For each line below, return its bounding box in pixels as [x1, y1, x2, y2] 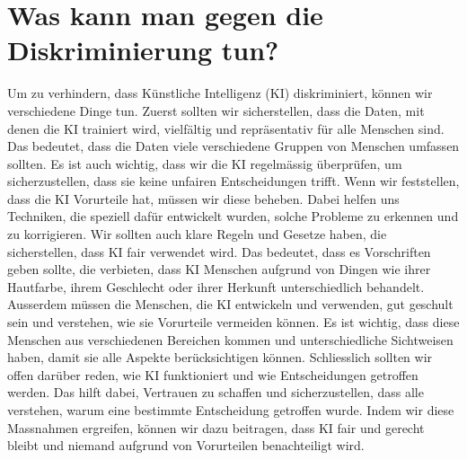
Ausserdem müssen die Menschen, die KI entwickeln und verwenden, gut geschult [7, 295, 454, 314]
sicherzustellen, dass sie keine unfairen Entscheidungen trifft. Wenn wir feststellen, [7, 172, 460, 190]
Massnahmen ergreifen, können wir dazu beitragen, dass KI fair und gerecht [7, 418, 425, 437]
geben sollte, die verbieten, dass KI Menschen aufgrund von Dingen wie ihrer [7, 260, 431, 279]
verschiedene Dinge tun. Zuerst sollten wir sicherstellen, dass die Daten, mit [7, 101, 425, 119]
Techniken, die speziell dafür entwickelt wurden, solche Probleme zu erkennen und [7, 207, 459, 226]
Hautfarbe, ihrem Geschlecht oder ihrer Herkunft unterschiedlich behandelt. [7, 277, 425, 296]
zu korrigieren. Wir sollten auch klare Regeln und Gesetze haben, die [7, 225, 387, 243]
